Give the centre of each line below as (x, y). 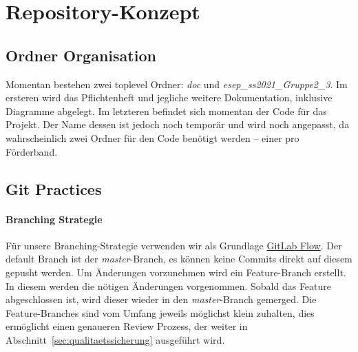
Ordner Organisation (81, 55)
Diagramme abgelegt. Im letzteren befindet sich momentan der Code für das (166, 111)
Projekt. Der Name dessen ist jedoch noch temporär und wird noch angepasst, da (178, 124)
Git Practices (54, 188)
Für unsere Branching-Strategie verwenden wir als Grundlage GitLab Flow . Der (174, 245)
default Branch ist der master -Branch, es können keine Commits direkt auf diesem (179, 259)
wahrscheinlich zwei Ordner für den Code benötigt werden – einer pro (152, 137)
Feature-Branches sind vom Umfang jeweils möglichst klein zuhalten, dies (160, 312)
